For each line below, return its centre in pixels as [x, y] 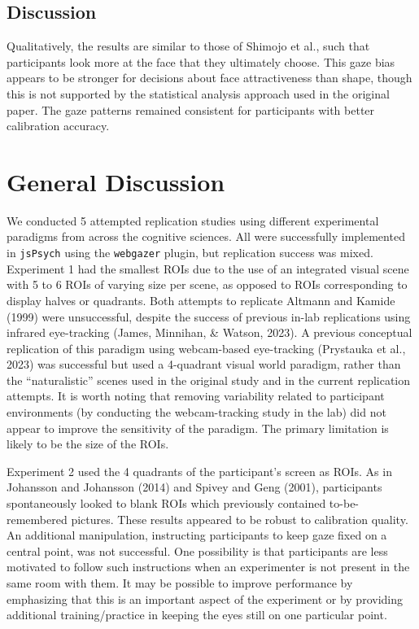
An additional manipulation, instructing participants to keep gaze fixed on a [197, 535]
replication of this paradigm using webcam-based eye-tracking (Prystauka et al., [206, 348]
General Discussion [116, 181]
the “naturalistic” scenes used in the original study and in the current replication [209, 380]
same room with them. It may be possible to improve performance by [180, 583]
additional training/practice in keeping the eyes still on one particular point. [197, 615]
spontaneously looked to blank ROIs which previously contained [166, 503]
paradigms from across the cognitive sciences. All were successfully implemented [206, 236]
